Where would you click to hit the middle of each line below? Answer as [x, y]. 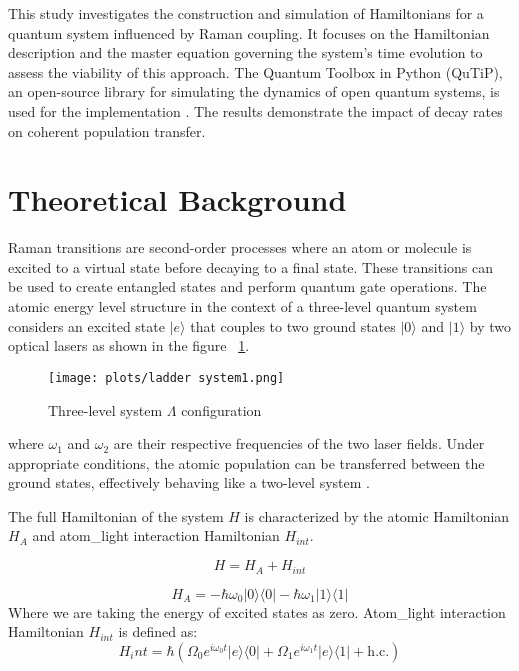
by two [490, 325]
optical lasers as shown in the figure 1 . [129, 345]
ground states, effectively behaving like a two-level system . [189, 482]
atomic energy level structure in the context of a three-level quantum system [242, 306]
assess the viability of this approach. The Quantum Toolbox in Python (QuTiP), [255, 71]
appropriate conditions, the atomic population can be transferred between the [246, 462]
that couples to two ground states [293, 325]
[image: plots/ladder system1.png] [166, 377]
